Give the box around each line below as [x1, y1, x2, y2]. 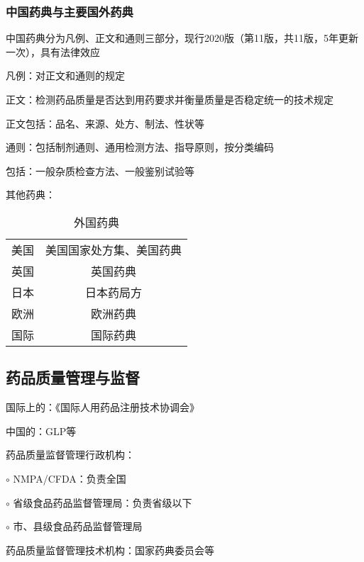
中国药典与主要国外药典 [6, 2, 133, 20]
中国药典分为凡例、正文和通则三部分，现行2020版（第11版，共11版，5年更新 [6, 30, 358, 45]
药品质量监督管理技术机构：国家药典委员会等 [6, 542, 214, 557]
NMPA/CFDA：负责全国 [13, 471, 126, 485]
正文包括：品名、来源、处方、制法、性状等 [6, 116, 204, 130]
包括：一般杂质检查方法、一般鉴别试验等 [6, 163, 194, 178]
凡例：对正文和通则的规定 [6, 68, 125, 83]
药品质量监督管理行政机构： [6, 447, 135, 462]
